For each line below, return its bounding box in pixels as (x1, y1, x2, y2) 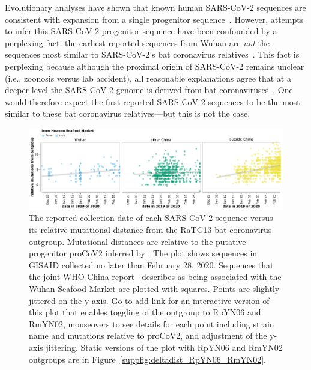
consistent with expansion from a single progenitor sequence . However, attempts (5, 13, 304, 25)
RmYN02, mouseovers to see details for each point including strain (29, 317, 274, 330)
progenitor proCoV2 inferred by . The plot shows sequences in (29, 247, 258, 259)
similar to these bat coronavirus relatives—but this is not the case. (5, 107, 250, 120)
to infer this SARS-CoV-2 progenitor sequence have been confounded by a (5, 25, 277, 37)
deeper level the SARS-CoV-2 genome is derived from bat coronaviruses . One (5, 83, 293, 96)
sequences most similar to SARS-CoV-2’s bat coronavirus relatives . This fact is (5, 48, 300, 61)
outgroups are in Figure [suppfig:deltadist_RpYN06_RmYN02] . (29, 353, 266, 365)
